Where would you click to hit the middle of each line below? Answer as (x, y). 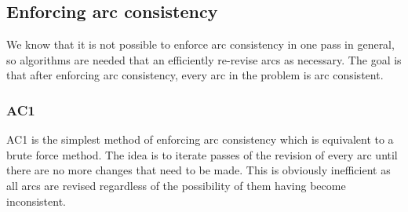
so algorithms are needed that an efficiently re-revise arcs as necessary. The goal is (204, 59)
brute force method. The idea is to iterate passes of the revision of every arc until (202, 154)
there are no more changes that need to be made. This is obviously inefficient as (199, 170)
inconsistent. (36, 201)
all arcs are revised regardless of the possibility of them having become (176, 185)
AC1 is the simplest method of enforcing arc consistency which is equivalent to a (200, 139)
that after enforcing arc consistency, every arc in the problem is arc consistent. (195, 75)
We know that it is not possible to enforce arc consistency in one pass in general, (200, 44)
